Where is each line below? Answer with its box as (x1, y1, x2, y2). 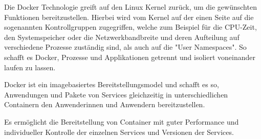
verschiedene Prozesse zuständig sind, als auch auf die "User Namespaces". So (4, 42, 247, 52)
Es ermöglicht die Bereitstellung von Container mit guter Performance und (4, 116, 239, 127)
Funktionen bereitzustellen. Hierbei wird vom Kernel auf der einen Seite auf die (4, 11, 254, 22)
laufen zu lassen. (4, 62, 56, 72)
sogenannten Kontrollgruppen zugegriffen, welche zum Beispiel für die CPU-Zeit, (4, 22, 257, 32)
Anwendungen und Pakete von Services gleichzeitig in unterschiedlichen (4, 89, 228, 100)
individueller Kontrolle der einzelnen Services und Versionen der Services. (4, 126, 234, 137)
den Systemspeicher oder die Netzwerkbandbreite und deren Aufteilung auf (4, 31, 240, 42)
